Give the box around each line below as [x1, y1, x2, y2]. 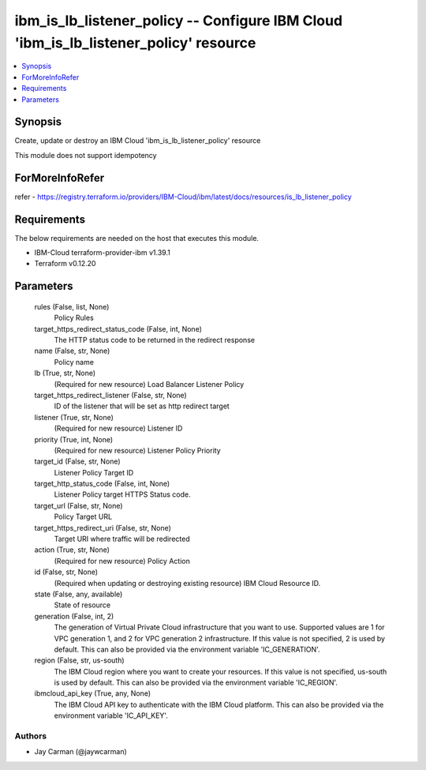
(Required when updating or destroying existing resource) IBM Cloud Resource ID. [54, 578, 321, 588]
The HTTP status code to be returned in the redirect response [54, 335, 256, 344]
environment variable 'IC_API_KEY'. [54, 711, 169, 720]
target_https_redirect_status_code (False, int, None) [34, 324, 203, 333]
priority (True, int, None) [34, 434, 114, 444]
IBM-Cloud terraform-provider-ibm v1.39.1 [34, 248, 171, 257]
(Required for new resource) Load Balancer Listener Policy [54, 379, 245, 389]
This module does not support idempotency [14, 150, 157, 160]
